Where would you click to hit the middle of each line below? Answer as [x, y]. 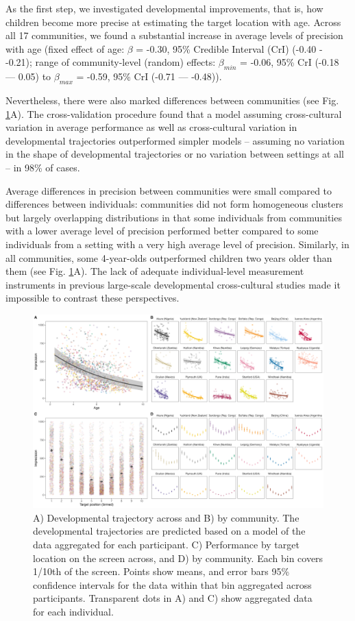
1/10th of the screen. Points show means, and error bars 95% [161, 571]
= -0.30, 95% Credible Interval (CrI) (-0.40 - [229, 48]
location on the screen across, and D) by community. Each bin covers [178, 558]
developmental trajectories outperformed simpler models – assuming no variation [175, 140]
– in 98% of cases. [43, 167]
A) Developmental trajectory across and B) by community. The [166, 517]
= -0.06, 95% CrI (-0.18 [290, 62]
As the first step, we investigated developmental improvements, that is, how [164, 8]
